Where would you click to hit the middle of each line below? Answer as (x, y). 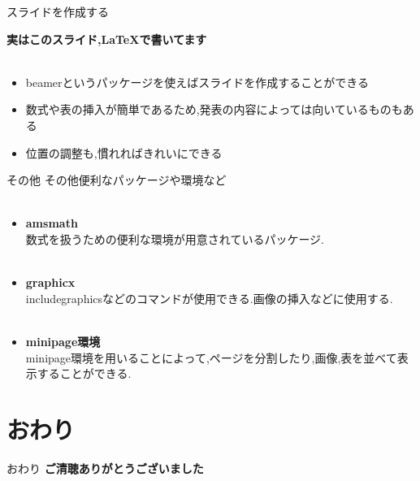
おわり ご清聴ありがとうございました (105, 468)
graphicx (50, 282)
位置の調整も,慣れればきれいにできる (124, 152)
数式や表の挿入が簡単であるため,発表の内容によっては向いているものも (214, 109)
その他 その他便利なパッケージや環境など (117, 180)
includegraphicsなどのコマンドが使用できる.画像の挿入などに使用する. (209, 298)
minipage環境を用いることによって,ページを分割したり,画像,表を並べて (211, 357)
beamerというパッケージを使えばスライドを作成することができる (197, 82)
